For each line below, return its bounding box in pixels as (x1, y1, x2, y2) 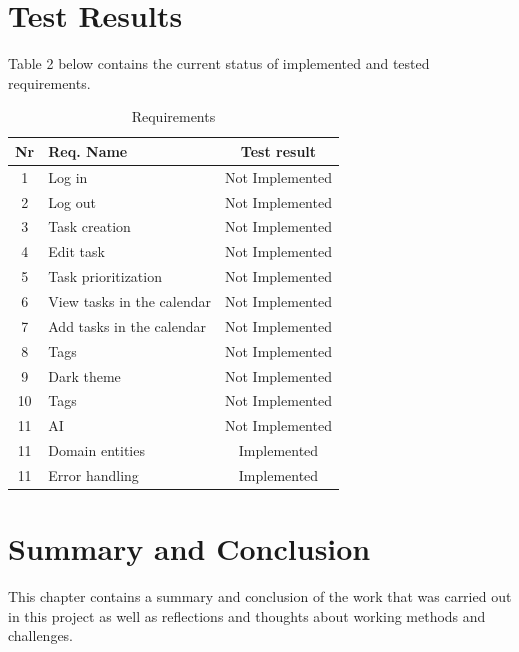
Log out (48, 191, 96, 212)
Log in (48, 166, 88, 187)
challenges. (8, 625, 74, 646)
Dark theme (48, 365, 121, 386)
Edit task (48, 241, 105, 262)
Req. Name (48, 140, 128, 161)
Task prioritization (48, 266, 162, 287)
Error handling (48, 464, 139, 485)
